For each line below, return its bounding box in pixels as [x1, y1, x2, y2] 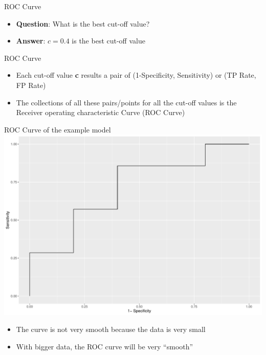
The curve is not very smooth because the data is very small [16, 324, 206, 335]
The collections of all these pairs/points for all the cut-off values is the [16, 97, 237, 107]
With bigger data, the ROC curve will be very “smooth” [16, 341, 193, 351]
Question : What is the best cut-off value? [16, 18, 150, 29]
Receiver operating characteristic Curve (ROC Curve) [16, 107, 185, 118]
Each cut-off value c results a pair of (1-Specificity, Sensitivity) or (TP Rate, [16, 70, 256, 80]
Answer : [16, 35, 46, 46]
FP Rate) [16, 79, 46, 90]
